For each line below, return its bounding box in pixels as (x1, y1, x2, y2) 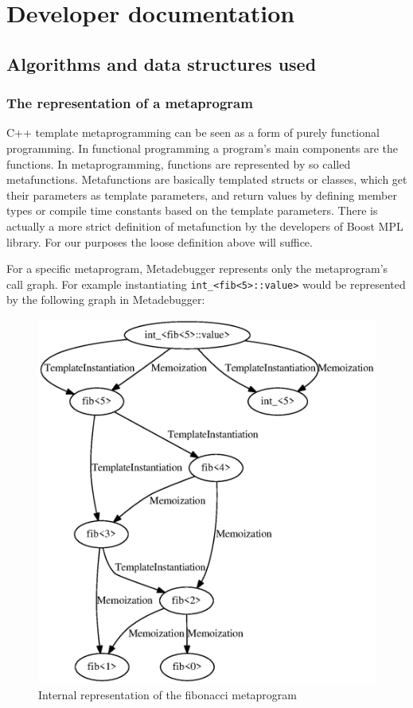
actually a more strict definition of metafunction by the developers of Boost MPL (6, 217, 403, 234)
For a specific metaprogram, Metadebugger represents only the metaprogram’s (6, 260, 388, 277)
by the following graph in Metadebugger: (6, 291, 205, 308)
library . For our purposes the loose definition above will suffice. (6, 233, 313, 250)
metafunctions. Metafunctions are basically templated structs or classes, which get (6, 171, 407, 188)
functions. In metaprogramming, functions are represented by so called (6, 155, 351, 172)
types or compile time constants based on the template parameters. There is (6, 202, 378, 219)
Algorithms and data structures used (6, 51, 317, 76)
